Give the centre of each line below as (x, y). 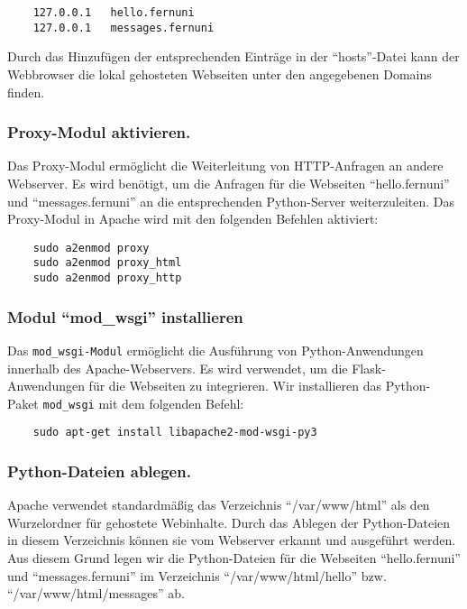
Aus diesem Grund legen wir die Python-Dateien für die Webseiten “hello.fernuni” (234, 558)
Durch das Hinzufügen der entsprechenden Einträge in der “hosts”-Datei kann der (233, 56)
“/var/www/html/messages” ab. (96, 593)
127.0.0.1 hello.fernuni (114, 13)
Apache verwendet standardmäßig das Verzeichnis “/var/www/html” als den (219, 505)
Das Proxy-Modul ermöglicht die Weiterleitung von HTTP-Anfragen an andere (225, 166)
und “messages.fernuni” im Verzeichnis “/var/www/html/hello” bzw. (197, 575)
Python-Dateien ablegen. (99, 471)
